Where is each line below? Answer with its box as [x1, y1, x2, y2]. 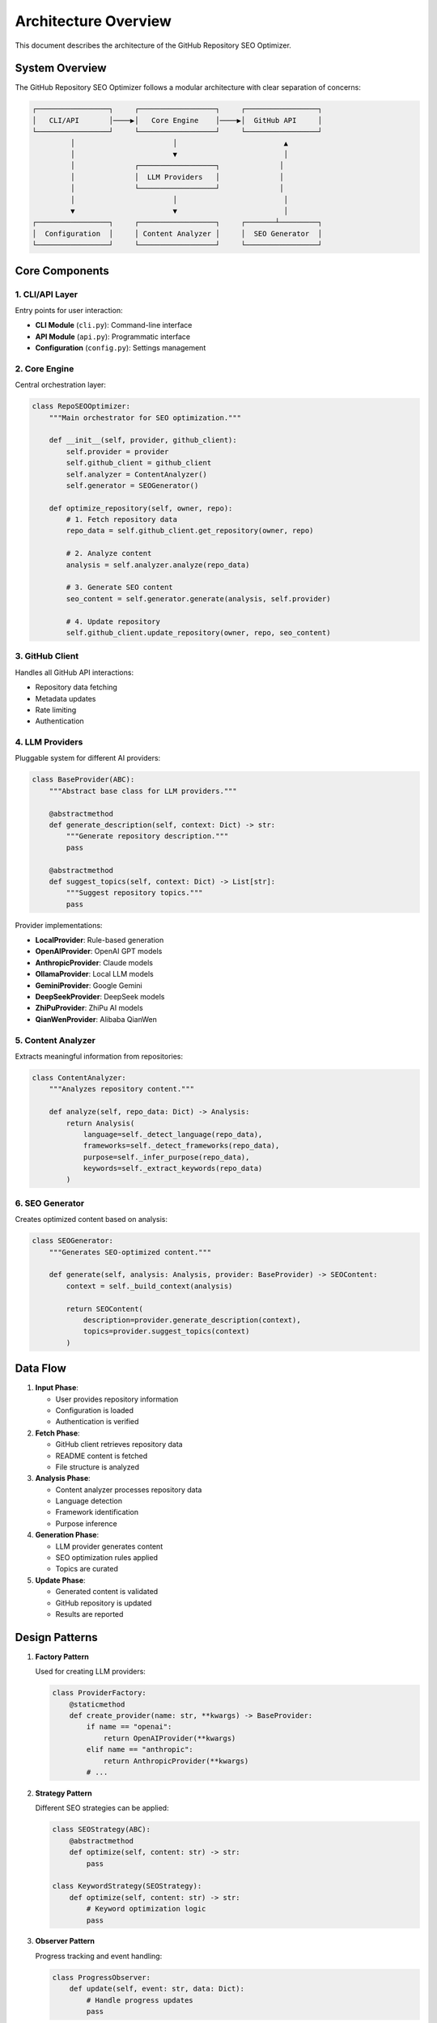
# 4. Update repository [66, 617, 161, 626]
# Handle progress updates [86, 1995, 193, 2004]
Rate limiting [35, 705, 77, 715]
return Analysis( [66, 1118, 135, 1128]
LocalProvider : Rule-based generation [35, 935, 164, 945]
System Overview [15, 61, 107, 75]
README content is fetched [55, 1451, 148, 1461]
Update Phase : [35, 1575, 86, 1585]
